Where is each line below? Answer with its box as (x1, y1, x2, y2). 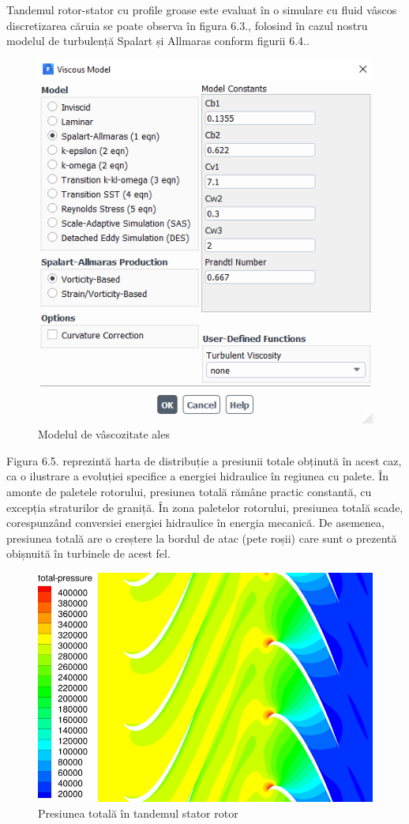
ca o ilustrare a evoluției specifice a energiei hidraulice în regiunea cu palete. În (6, 468, 389, 484)
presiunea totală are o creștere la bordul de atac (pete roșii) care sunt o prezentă (6, 529, 397, 546)
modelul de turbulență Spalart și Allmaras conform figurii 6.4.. (6, 32, 310, 49)
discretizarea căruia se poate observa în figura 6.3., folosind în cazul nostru (6, 17, 368, 33)
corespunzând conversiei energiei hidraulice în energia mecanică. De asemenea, (6, 514, 385, 531)
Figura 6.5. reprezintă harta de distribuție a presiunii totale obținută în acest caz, (6, 452, 402, 468)
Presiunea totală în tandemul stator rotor (38, 804, 238, 821)
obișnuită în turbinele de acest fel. (6, 545, 171, 562)
